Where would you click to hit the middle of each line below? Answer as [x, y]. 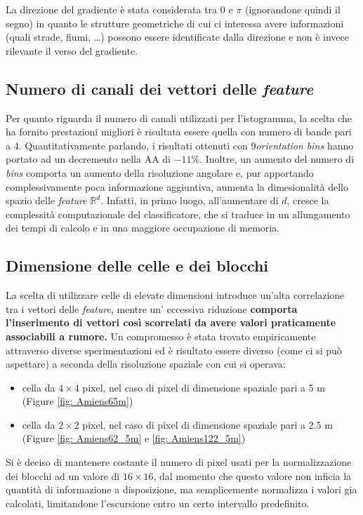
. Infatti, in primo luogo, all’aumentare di [190, 200]
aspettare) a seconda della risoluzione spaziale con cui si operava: [146, 364]
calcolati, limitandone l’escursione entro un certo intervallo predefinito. [158, 503]
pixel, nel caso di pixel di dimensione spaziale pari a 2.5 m [207, 424]
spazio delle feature [46, 200]
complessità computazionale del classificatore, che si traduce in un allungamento [178, 214]
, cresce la [308, 200]
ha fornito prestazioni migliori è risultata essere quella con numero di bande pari [179, 132]
